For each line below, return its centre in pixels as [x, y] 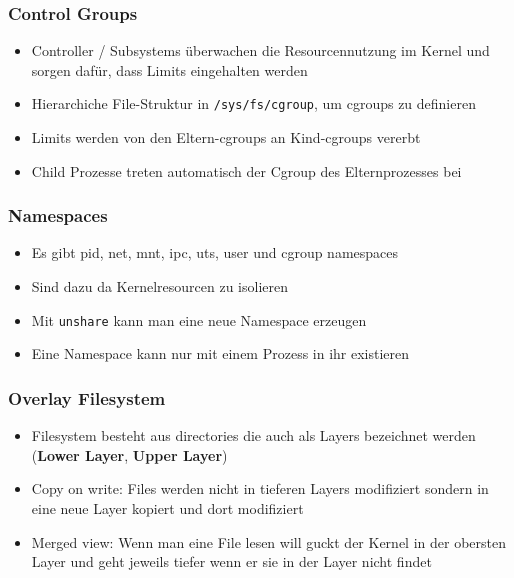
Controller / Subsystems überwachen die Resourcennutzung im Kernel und [260, 50]
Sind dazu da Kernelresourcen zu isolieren [160, 286]
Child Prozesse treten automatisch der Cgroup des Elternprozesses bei [246, 170]
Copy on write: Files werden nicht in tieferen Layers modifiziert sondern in [260, 488]
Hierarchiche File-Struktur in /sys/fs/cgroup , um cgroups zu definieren [253, 103]
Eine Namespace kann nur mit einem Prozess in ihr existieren [220, 353]
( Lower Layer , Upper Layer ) [129, 454]
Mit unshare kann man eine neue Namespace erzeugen [199, 319]
